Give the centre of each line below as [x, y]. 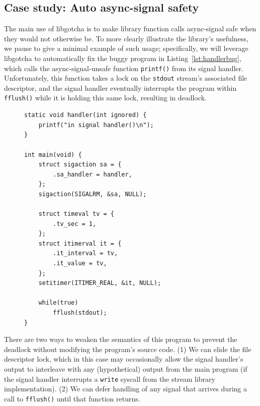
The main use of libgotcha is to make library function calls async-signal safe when [130, 28]
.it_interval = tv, [85, 253]
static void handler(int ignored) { [85, 115]
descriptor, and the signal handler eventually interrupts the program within [120, 88]
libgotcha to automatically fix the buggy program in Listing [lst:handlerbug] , [123, 58]
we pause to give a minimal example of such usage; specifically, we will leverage [126, 48]
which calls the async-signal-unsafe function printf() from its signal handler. [124, 68]
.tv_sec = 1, [75, 224]
